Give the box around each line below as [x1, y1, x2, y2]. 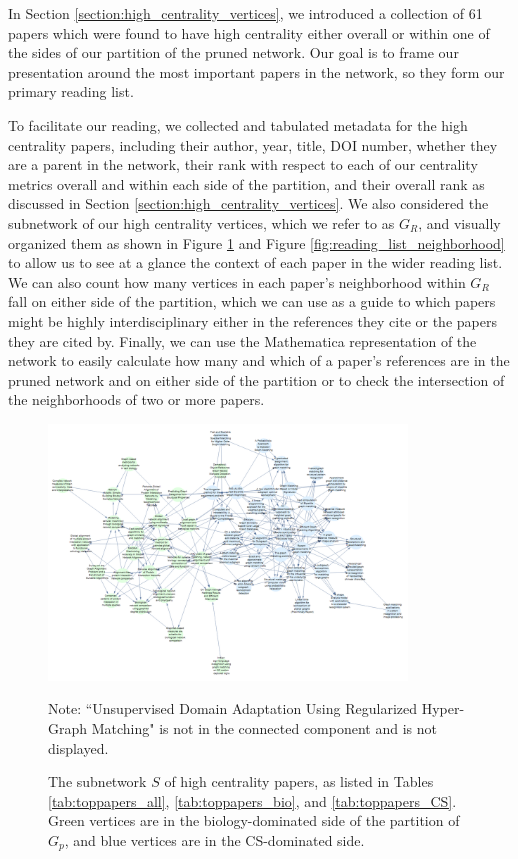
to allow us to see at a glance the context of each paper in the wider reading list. [8, 252, 503, 273]
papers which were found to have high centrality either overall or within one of [8, 22, 490, 43]
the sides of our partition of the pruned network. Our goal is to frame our [8, 42, 459, 63]
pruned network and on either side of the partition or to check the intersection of [8, 369, 505, 390]
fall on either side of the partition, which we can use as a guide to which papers [8, 291, 496, 312]
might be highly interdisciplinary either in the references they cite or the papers [8, 310, 497, 331]
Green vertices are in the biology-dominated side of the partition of [48, 810, 460, 831]
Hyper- [421, 698, 465, 719]
